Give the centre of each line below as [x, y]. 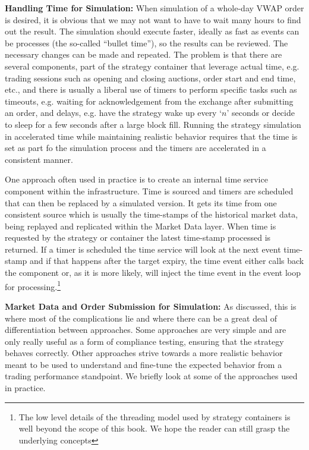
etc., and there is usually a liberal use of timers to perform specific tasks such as [151, 89]
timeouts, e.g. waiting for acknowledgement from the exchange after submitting [149, 101]
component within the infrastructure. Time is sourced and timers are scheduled [149, 191]
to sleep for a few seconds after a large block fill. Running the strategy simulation [153, 124]
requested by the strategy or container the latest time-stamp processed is [138, 237]
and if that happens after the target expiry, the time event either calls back [167, 261]
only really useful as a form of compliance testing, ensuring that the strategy [144, 341]
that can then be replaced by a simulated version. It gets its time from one [141, 202]
